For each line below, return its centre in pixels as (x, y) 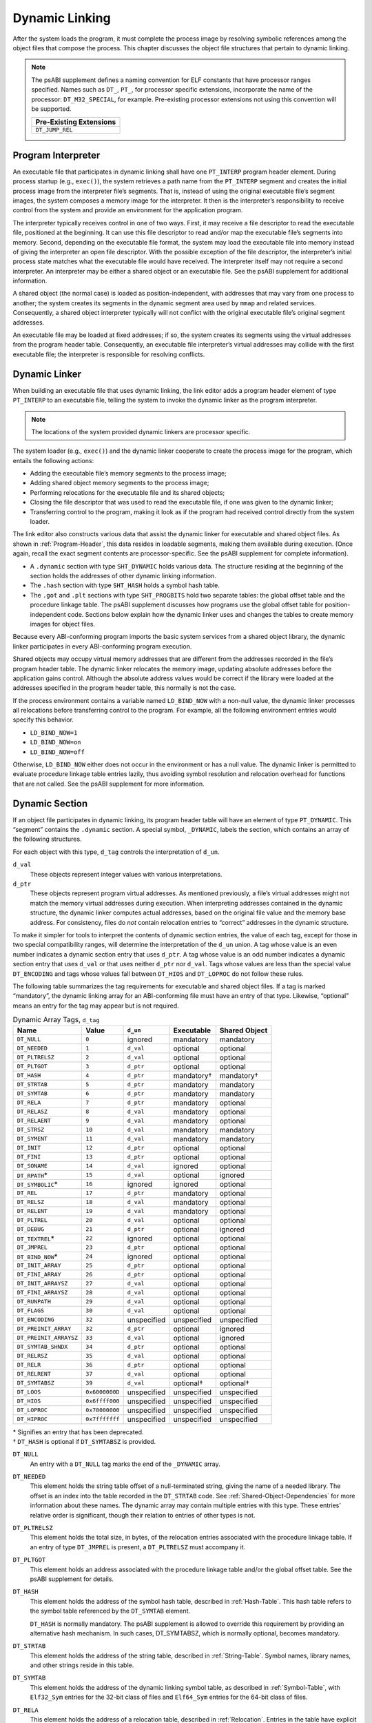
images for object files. (63, 624)
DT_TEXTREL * (36, 1238)
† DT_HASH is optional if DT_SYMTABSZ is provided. (84, 1441)
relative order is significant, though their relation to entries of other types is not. (143, 1515)
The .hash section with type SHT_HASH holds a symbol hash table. (125, 585)
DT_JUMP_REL (54, 130)
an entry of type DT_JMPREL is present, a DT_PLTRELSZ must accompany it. (138, 1547)
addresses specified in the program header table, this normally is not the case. (124, 688)
